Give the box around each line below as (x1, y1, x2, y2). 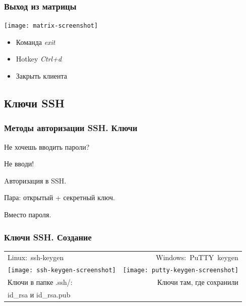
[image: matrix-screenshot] (4, 22, 98, 30)
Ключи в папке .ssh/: (8, 277, 73, 287)
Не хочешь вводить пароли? (4, 141, 90, 152)
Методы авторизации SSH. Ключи (4, 121, 138, 134)
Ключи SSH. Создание (4, 230, 92, 243)
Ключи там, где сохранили (157, 277, 238, 287)
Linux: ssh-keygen (8, 252, 64, 262)
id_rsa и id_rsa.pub (8, 289, 71, 300)
